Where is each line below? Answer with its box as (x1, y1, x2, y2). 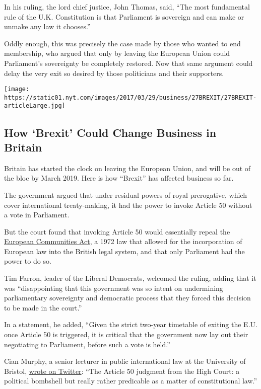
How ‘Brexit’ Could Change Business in (4, 124, 217, 140)
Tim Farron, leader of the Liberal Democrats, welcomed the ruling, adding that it (4, 273, 256, 283)
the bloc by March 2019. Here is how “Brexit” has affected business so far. (4, 173, 234, 183)
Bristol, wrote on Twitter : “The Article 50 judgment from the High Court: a (4, 365, 240, 376)
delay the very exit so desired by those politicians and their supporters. (4, 67, 224, 78)
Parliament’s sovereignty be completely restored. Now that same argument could (4, 57, 253, 68)
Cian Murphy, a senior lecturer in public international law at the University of (4, 356, 246, 366)
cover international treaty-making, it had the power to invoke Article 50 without (4, 199, 252, 210)
